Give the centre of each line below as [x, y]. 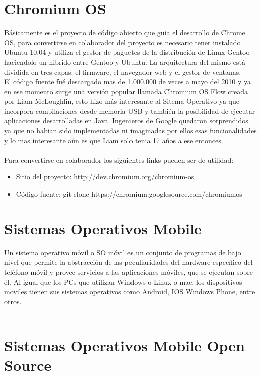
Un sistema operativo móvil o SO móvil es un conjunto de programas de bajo [123, 252]
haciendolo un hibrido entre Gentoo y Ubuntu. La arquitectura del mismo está [125, 61]
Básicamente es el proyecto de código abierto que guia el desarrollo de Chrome [125, 32]
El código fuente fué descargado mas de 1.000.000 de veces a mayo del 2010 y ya [127, 81]
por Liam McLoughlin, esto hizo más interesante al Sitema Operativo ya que [122, 101]
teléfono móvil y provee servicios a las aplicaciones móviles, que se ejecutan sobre [129, 271]
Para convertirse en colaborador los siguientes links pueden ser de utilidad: [119, 160]
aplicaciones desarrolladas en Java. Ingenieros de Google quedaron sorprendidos [126, 121]
